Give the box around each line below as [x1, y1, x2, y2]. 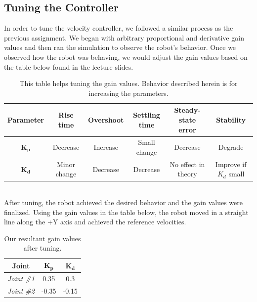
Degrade [218, 142, 244, 152]
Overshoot [88, 114, 124, 125]
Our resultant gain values [4, 233, 81, 243]
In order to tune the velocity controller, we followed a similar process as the [4, 23, 233, 33]
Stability [216, 114, 246, 125]
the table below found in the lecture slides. [4, 61, 133, 72]
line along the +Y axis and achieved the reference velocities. [4, 216, 186, 227]
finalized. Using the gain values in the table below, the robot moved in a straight [4, 207, 249, 217]
